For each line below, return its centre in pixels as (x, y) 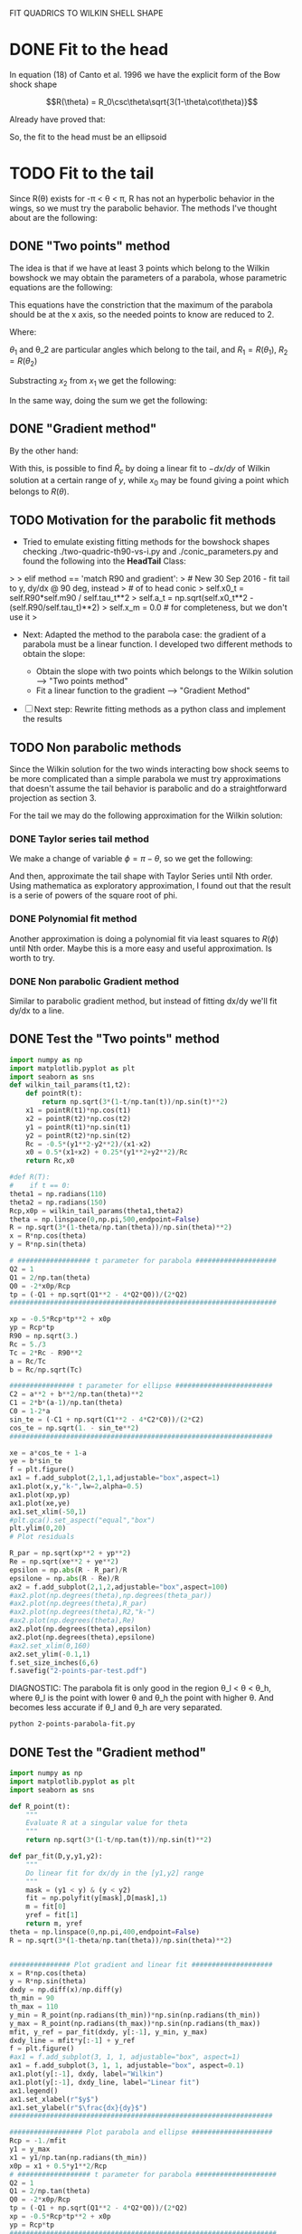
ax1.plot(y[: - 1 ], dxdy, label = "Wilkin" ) (87, 2074)
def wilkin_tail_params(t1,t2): (70, 1085)
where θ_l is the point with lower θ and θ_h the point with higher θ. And (142, 1698)
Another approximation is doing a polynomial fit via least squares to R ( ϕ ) (144, 938)
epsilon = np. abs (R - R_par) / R (68, 1570)
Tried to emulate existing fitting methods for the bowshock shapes (146, 542)
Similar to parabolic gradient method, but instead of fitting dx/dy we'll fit (143, 1001)
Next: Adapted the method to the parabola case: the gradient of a (144, 635)
